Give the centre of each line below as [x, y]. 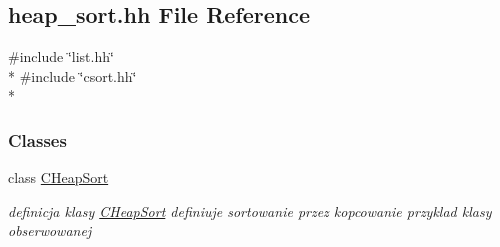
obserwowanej [50, 230]
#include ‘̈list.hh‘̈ [61, 56]
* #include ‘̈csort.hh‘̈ [72, 75]
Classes [37, 139]
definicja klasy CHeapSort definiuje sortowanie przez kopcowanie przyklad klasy [250, 210]
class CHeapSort [58, 177]
